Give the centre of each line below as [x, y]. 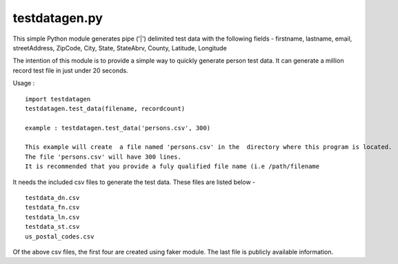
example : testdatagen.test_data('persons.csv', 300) [118, 128]
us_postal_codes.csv [60, 236]
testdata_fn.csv [52, 207]
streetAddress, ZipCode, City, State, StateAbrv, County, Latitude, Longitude [120, 48]
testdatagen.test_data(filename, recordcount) [105, 108]
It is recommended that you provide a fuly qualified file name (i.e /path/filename [172, 166]
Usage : [24, 83]
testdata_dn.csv [52, 198]
